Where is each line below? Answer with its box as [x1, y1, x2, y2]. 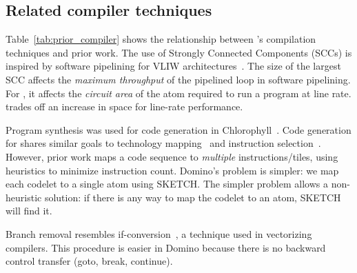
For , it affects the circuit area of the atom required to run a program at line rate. [6, 85, 351, 100]
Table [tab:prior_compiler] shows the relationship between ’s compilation [6, 32, 316, 46]
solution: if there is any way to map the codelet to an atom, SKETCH [44, 190, 341, 204]
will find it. [6, 203, 52, 218]
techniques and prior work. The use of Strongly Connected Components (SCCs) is [6, 45, 352, 59]
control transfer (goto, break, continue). [6, 254, 173, 268]
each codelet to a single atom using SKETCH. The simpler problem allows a [6, 176, 328, 191]
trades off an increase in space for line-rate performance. [6, 99, 243, 114]
